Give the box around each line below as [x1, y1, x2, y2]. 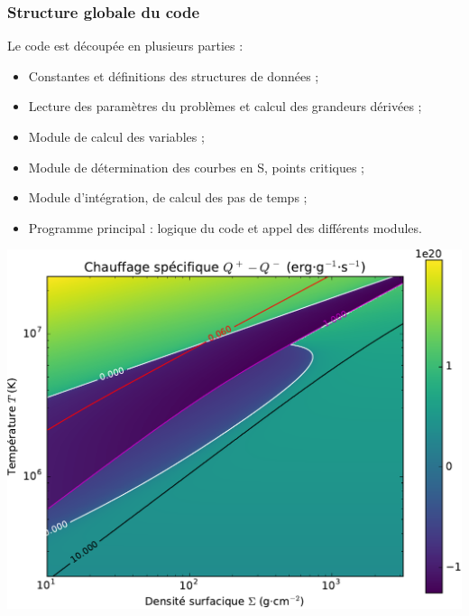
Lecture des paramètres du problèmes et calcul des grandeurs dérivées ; [28, 97, 422, 116]
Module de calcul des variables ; [28, 127, 205, 145]
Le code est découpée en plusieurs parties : [7, 36, 244, 55]
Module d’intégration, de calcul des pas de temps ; [28, 188, 308, 207]
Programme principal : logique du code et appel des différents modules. [28, 218, 422, 237]
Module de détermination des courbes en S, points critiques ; [28, 157, 365, 176]
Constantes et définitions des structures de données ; [28, 66, 319, 85]
